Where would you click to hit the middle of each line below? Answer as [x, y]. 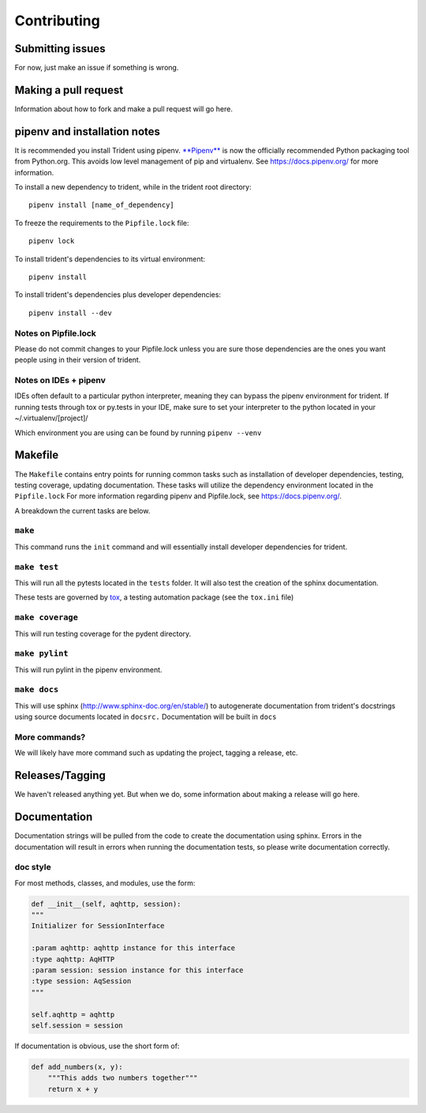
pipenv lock [52, 241]
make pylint [41, 654]
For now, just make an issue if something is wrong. [97, 68]
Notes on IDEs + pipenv [60, 381]
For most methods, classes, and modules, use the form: [105, 883]
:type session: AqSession [81, 981]
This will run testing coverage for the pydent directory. [103, 634]
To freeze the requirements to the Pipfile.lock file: [102, 223]
